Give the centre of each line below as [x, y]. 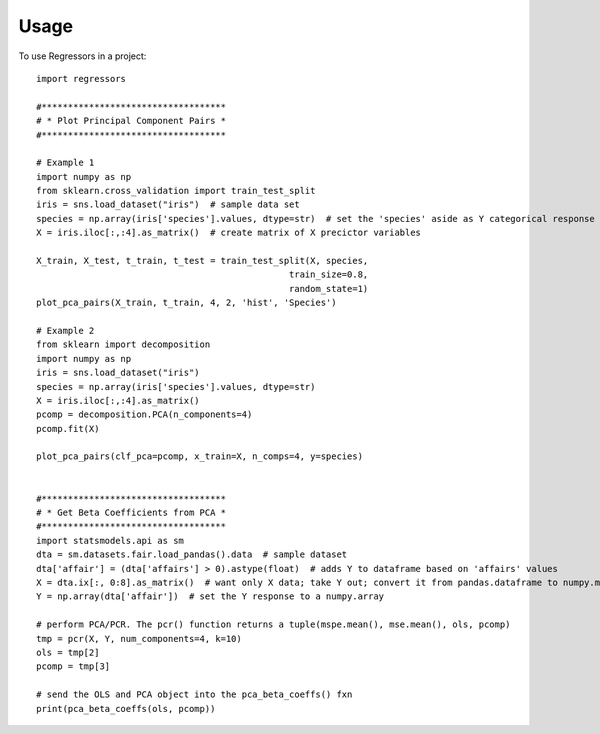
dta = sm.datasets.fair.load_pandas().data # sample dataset [192, 554]
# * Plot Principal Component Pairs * [131, 121]
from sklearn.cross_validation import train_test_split [176, 191]
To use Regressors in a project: [82, 56]
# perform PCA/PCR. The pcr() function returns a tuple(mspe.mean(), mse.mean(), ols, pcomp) [273, 624]
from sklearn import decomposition [123, 344]
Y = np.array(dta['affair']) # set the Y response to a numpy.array [210, 596]
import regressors [81, 78]
